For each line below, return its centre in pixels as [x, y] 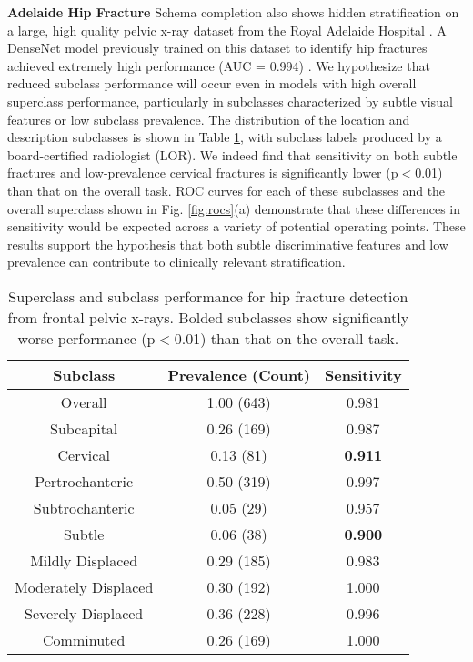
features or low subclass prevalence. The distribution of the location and [209, 119]
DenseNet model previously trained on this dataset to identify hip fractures [217, 48]
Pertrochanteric [84, 481]
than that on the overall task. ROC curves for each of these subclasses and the [226, 190]
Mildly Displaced [84, 560]
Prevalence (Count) [239, 374]
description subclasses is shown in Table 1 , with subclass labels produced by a [225, 137]
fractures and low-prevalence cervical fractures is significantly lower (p [203, 173]
